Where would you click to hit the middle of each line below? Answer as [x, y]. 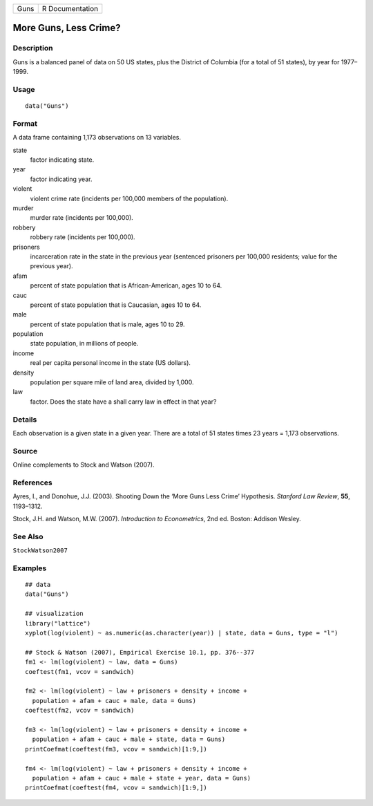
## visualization [54, 614]
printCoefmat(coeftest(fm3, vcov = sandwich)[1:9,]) [116, 749]
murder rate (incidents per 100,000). [82, 218]
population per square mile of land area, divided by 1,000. [112, 382]
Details [25, 420]
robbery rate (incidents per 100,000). [83, 237]
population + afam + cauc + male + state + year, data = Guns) [142, 778]
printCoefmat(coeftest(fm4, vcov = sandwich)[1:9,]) [116, 788]
